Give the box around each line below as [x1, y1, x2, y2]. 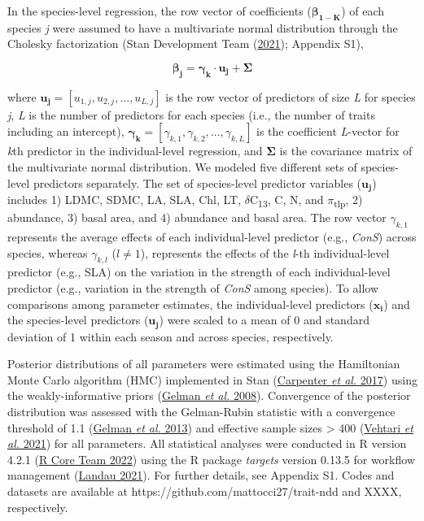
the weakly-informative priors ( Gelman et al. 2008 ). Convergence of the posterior [7, 387, 411, 404]
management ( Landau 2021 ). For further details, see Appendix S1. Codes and [7, 467, 395, 484]
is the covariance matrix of [279, 142, 413, 159]
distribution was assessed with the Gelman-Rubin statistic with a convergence [7, 402, 396, 419]
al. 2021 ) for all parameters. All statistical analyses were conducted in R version [7, 435, 407, 452]
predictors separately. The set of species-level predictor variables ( [33, 174, 362, 191]
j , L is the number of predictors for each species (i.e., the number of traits [7, 106, 375, 123]
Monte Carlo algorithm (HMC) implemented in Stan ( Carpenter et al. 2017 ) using [7, 371, 417, 388]
